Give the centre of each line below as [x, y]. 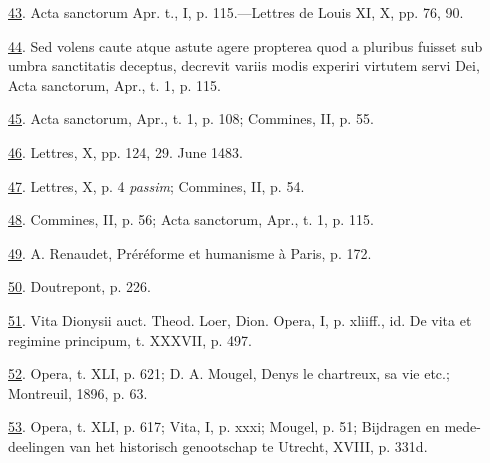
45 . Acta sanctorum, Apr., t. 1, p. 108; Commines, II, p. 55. [191, 118]
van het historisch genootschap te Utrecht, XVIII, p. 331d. [248, 445]
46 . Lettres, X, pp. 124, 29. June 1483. [126, 151]
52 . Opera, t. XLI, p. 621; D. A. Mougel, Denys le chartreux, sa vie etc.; [229, 373]
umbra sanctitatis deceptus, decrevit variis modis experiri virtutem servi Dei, [244, 65]
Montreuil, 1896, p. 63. [78, 392]
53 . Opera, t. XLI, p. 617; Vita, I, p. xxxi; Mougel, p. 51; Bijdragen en [224, 426]
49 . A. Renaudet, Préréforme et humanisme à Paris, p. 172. [190, 252]
